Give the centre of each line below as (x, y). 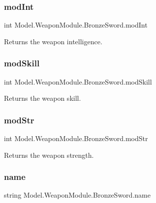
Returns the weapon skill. (43, 98)
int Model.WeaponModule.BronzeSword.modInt (76, 25)
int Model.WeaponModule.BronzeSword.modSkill (78, 81)
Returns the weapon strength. (49, 155)
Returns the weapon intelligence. (53, 41)
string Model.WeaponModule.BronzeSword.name (77, 195)
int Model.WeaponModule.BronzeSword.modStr (76, 138)
